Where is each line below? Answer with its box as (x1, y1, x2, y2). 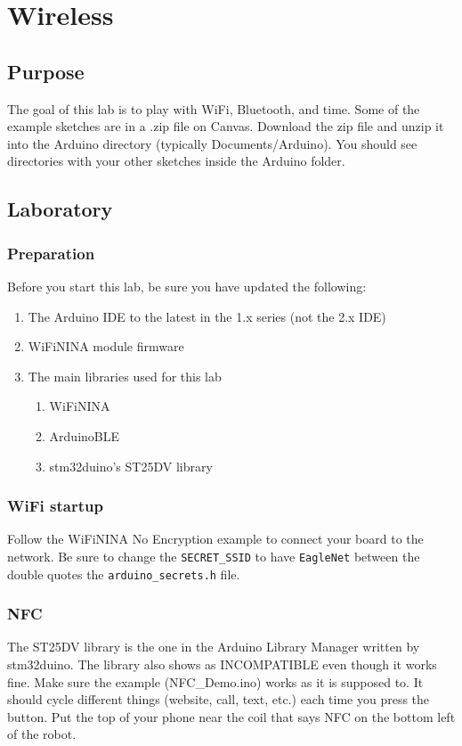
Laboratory (7, 195, 113, 223)
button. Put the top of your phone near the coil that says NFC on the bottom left (7, 707, 456, 726)
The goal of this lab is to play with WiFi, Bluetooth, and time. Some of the (7, 99, 420, 118)
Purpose (7, 57, 85, 85)
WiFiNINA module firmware (28, 337, 184, 356)
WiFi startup (7, 495, 103, 517)
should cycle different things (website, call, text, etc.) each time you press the (7, 690, 430, 709)
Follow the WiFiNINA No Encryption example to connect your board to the (7, 529, 424, 548)
